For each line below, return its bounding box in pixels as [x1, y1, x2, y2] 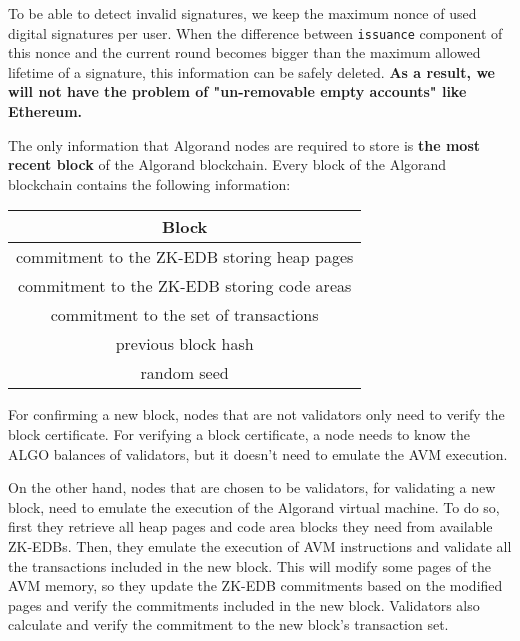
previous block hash [115, 332, 254, 356]
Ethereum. [8, 101, 83, 122]
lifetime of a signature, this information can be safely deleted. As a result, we [8, 61, 495, 82]
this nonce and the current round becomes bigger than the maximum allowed [8, 42, 481, 63]
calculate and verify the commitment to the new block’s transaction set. [8, 614, 449, 635]
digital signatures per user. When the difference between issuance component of [8, 22, 503, 43]
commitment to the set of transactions [50, 303, 319, 327]
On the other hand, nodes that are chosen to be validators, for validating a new [8, 477, 496, 498]
